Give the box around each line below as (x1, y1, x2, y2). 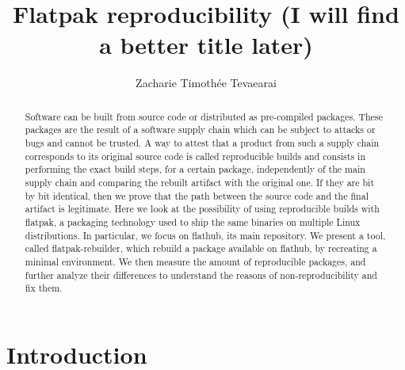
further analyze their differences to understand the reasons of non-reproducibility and (25, 268, 377, 281)
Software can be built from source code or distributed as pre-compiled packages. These (25, 109, 383, 123)
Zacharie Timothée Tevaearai (136, 74, 277, 91)
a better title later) (99, 29, 313, 61)
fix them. (25, 281, 63, 295)
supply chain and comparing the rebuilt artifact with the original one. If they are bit (25, 175, 375, 189)
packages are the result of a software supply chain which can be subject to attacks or (25, 123, 376, 136)
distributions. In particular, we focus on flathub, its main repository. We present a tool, (25, 228, 386, 242)
